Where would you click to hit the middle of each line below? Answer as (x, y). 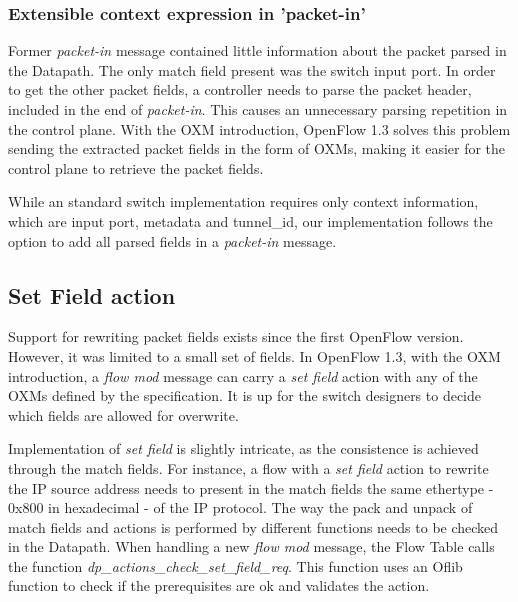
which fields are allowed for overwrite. (123, 414)
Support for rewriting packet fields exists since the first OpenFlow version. (236, 336)
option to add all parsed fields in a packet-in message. (172, 240)
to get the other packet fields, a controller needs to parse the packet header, (240, 89)
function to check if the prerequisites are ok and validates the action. (219, 585)
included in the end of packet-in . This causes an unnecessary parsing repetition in (258, 109)
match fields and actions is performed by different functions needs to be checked (253, 526)
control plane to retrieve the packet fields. (136, 167)
